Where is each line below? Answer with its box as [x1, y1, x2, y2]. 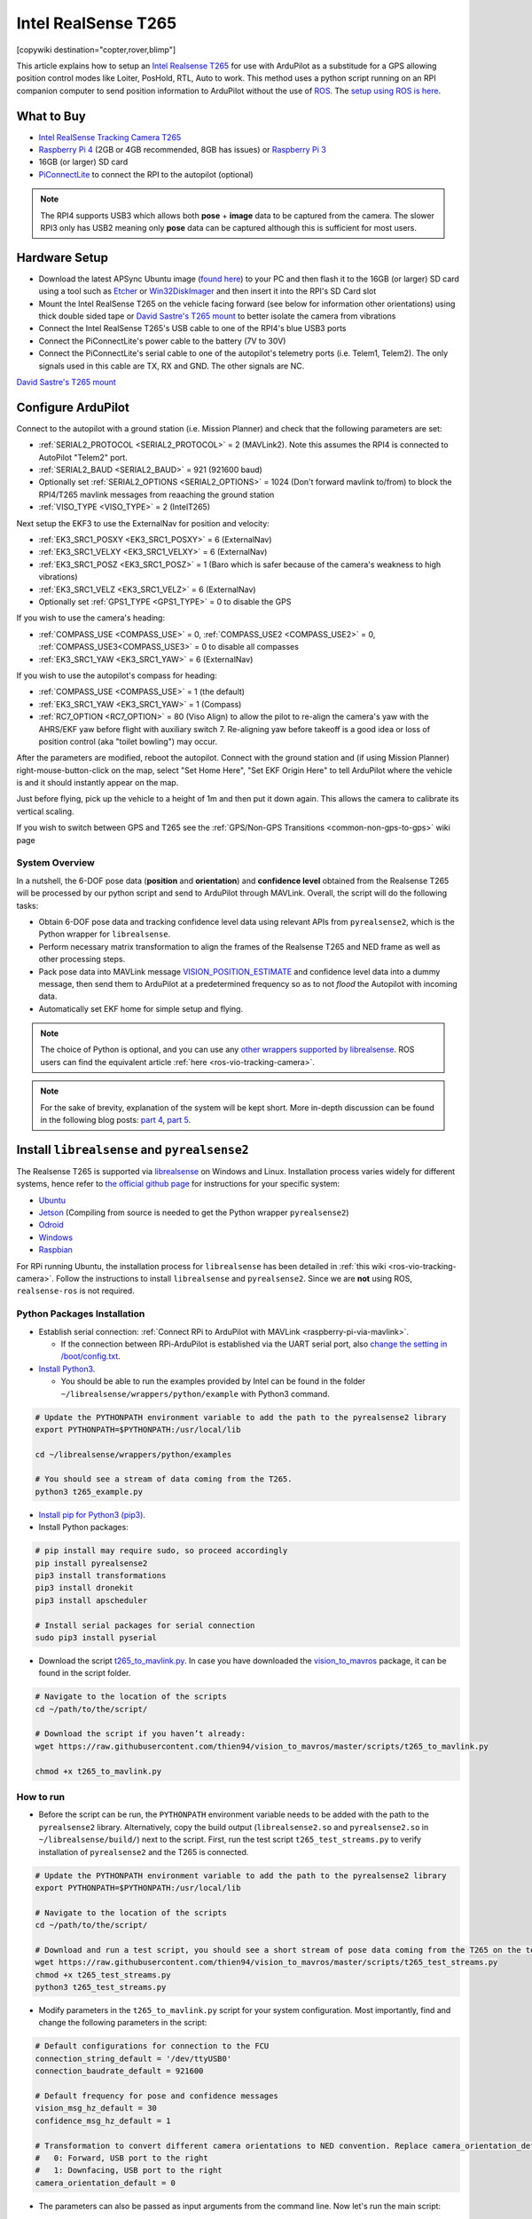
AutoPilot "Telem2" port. [38, 452, 128, 462]
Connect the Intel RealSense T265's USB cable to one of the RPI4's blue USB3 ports [38, 323, 347, 334]
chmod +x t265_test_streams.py [35, 1970, 172, 1979]
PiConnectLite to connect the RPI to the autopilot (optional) [38, 169, 254, 179]
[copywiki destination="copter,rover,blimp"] [16, 44, 176, 55]
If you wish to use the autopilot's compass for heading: [16, 670, 217, 681]
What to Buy [16, 108, 86, 123]
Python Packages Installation [16, 1307, 145, 1320]
